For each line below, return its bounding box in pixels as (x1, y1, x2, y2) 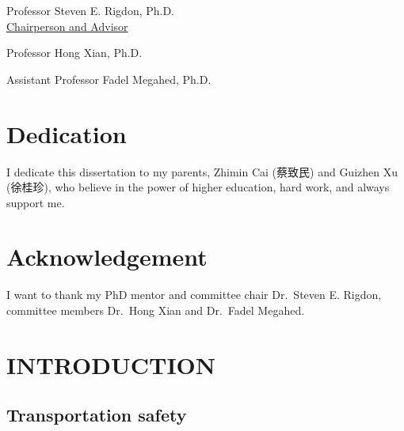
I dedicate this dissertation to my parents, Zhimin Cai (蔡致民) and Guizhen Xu (6, 163, 398, 180)
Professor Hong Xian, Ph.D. (6, 44, 143, 61)
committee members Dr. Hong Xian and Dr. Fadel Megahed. (6, 302, 305, 318)
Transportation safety (6, 403, 187, 427)
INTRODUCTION (6, 348, 216, 380)
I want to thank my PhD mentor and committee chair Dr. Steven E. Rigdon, (6, 286, 382, 303)
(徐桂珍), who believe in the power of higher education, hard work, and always (6, 179, 390, 195)
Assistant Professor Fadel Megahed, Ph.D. (6, 70, 212, 87)
